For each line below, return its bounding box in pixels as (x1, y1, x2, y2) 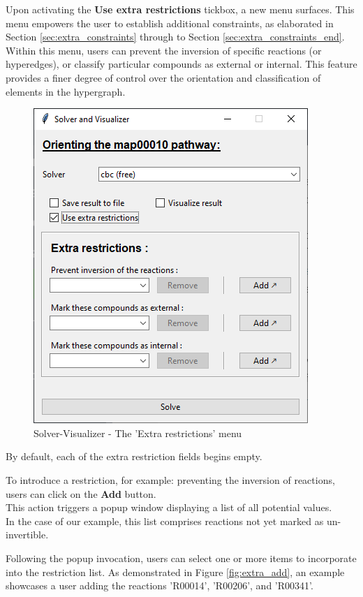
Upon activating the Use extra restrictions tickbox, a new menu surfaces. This (6, 2, 355, 16)
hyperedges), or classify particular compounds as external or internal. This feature (6, 57, 357, 71)
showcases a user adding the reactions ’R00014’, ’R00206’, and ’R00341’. (6, 578, 313, 593)
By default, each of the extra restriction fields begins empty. (6, 449, 262, 464)
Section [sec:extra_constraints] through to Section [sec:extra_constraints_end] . (6, 29, 345, 44)
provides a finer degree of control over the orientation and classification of (6, 70, 321, 84)
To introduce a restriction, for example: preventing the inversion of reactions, (6, 472, 335, 487)
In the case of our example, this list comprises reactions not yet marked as (6, 513, 324, 528)
